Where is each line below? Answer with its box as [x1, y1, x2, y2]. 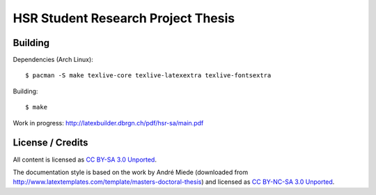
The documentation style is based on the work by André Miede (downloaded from [13, 168, 249, 176]
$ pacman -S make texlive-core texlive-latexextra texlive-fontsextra [25, 72, 272, 79]
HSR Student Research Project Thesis [13, 10, 235, 26]
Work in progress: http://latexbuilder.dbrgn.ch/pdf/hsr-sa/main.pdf [13, 118, 204, 127]
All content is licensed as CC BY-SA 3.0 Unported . [13, 155, 157, 164]
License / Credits [13, 136, 88, 149]
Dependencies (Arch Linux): [13, 56, 93, 64]
